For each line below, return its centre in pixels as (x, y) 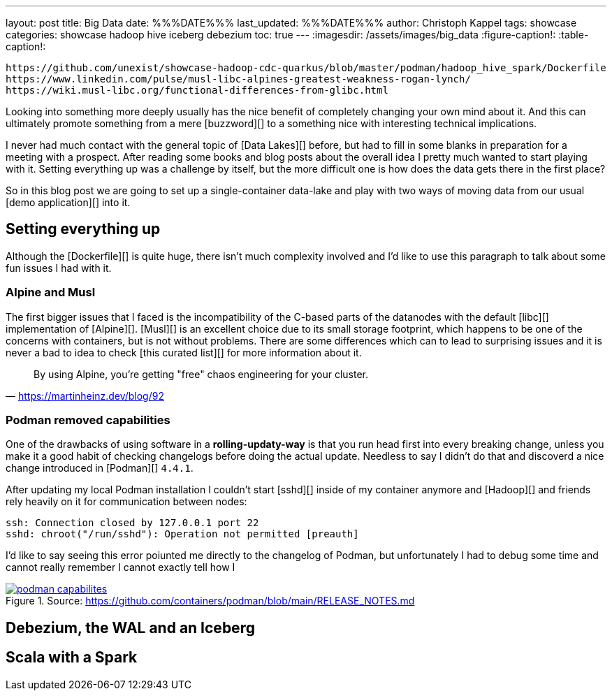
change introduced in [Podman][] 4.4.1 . (100, 468)
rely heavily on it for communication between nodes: (126, 502)
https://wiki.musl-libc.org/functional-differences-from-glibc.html (197, 90)
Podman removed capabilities (88, 420)
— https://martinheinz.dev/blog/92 (85, 396)
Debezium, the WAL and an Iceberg (130, 628)
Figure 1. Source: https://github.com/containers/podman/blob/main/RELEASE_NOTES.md (210, 601)
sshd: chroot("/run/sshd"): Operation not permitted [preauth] (182, 534)
